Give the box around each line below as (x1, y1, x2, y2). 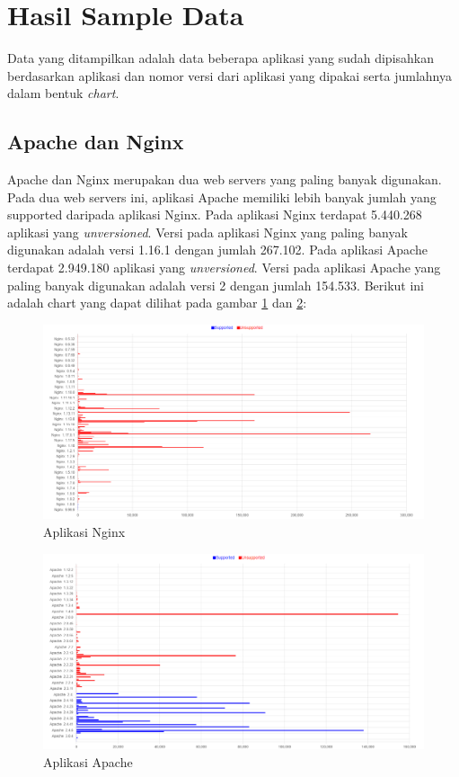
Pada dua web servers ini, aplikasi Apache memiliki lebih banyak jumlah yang (7, 187, 437, 206)
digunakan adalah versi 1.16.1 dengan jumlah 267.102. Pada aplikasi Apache (7, 240, 428, 259)
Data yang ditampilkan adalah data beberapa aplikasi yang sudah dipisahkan (7, 49, 435, 67)
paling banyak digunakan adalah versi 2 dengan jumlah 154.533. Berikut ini (7, 275, 424, 294)
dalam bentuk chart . (7, 84, 119, 103)
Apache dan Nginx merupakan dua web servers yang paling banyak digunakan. (7, 170, 442, 189)
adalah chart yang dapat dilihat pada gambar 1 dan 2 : (7, 293, 307, 312)
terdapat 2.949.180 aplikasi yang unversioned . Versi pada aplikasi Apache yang (7, 258, 441, 277)
